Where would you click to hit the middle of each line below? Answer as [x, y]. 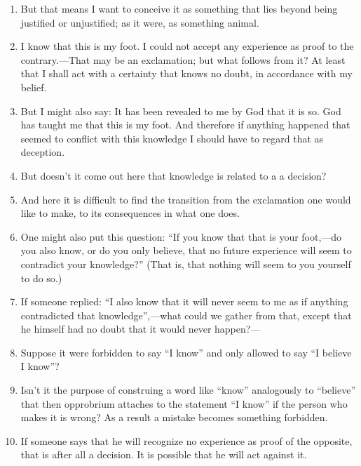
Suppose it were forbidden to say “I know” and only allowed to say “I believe [186, 352]
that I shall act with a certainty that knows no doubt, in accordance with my [186, 73]
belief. [34, 87]
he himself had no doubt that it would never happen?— [141, 329]
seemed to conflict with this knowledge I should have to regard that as [172, 138]
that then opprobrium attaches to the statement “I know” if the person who [184, 403]
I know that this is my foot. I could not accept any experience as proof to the [187, 46]
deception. [43, 152]
